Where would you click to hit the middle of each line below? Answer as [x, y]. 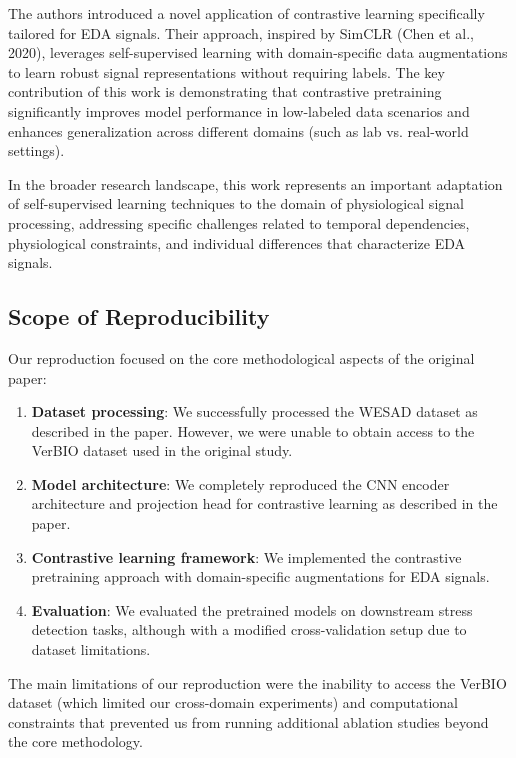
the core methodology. [75, 741]
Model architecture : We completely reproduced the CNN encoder [240, 483]
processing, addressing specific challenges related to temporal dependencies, [239, 222]
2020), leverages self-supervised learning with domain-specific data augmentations [258, 52]
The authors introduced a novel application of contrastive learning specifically [246, 13]
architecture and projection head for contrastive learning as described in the [264, 503]
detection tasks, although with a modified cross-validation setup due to [249, 629]
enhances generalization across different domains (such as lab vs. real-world [238, 130]
